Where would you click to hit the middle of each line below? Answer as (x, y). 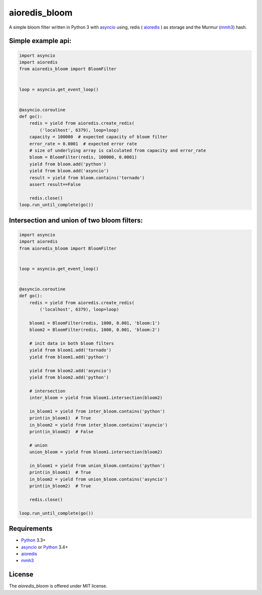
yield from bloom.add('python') (68, 164)
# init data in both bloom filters (72, 343)
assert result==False (55, 184)
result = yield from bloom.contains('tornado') (87, 178)
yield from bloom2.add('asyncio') (70, 371)
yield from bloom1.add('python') (69, 357)
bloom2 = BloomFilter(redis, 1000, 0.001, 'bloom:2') (95, 330)
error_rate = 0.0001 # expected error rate (83, 144)
